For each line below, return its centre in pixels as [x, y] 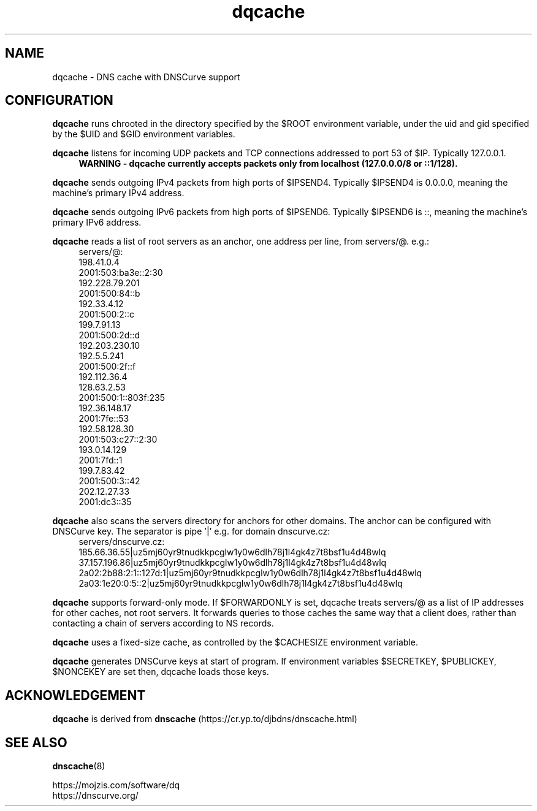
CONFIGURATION [59, 101]
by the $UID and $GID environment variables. [144, 134]
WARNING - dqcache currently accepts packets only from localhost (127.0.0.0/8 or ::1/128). [268, 164]
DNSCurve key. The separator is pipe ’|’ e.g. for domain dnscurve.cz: [191, 531]
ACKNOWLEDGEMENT [75, 695]
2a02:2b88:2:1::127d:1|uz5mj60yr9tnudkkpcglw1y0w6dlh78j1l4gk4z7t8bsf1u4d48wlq [250, 573]
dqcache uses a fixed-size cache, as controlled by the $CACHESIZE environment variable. [235, 642]
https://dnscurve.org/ [95, 796]
